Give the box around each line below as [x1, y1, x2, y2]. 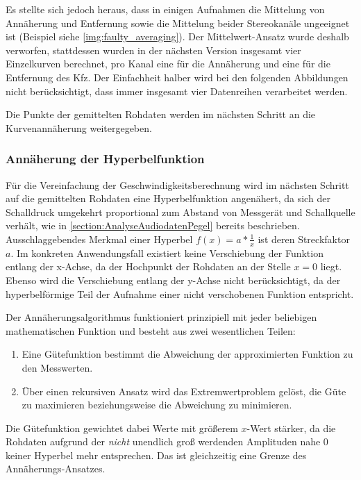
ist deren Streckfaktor [258, 231, 350, 246]
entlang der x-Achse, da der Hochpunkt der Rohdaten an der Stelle [6, 259, 291, 274]
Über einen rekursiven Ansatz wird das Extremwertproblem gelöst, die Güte [22, 383, 346, 398]
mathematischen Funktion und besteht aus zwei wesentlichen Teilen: [6, 323, 296, 338]
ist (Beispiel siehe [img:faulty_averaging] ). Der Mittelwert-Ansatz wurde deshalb [6, 29, 349, 44]
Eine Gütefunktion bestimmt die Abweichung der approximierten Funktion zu [22, 347, 353, 361]
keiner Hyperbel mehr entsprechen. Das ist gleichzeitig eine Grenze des [6, 447, 307, 462]
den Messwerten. [22, 360, 93, 374]
